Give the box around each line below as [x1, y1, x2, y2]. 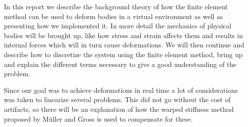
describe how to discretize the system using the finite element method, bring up [4, 49, 243, 59]
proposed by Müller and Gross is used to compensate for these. [4, 113, 193, 124]
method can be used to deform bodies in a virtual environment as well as [4, 11, 223, 21]
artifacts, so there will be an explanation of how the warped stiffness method [4, 104, 234, 114]
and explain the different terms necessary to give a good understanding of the [4, 59, 237, 69]
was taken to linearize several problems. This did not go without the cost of [4, 94, 231, 105]
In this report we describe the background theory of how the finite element [4, 1, 228, 11]
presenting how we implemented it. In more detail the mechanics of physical [4, 21, 231, 31]
